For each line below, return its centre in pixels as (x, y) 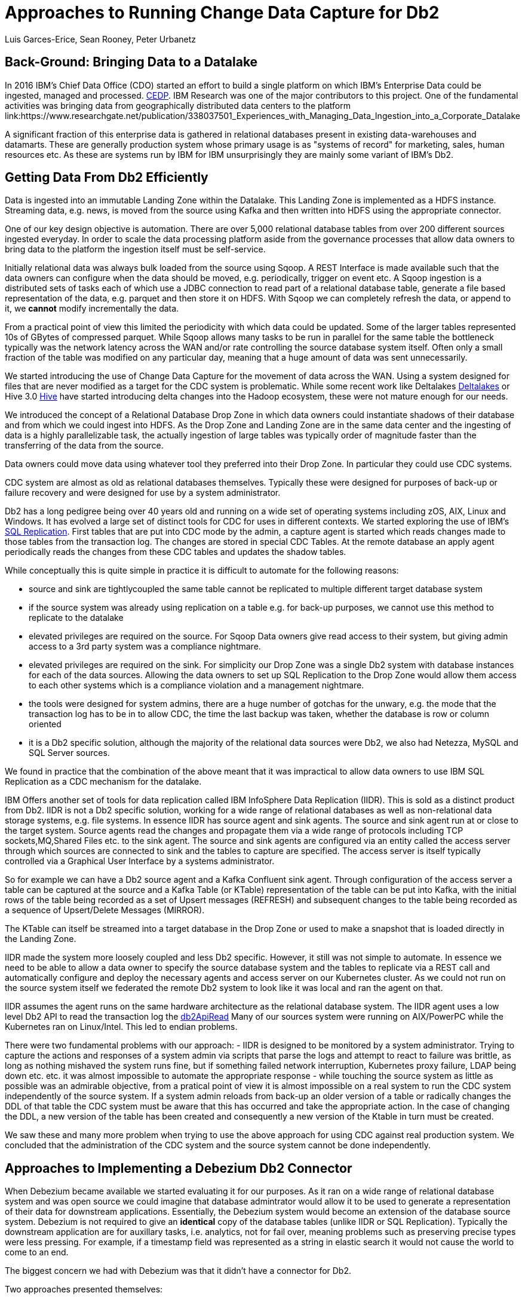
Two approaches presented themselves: (84, 1289)
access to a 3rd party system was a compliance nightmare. (145, 647)
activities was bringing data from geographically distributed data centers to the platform (178, 105)
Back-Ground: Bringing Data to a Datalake (131, 62)
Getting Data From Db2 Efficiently (107, 178)
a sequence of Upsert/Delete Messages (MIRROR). (105, 910)
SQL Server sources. (69, 753)
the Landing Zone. (41, 939)
